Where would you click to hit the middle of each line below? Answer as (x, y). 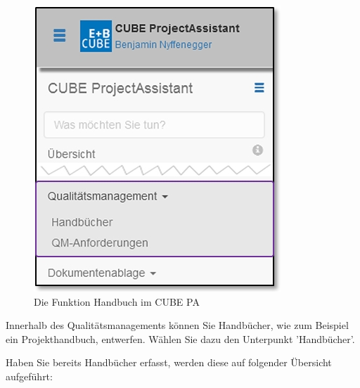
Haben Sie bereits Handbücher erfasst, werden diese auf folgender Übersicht (169, 362)
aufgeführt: (29, 376)
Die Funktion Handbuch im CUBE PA (117, 301)
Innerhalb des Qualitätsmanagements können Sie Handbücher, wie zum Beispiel (177, 325)
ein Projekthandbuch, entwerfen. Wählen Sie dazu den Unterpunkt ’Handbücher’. (180, 338)
